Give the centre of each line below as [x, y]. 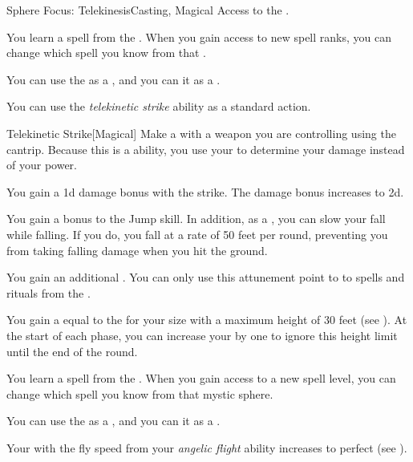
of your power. [42, 165]
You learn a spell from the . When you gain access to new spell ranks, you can [199, 36]
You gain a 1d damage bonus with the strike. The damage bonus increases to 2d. [205, 191]
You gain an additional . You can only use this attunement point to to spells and [206, 277]
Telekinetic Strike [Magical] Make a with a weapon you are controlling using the [201, 133]
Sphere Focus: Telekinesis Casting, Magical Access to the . [148, 10]
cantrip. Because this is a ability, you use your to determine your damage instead [206, 149]
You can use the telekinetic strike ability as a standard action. [159, 106]
